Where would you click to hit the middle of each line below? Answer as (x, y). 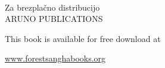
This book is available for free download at (83, 38)
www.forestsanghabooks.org (55, 58)
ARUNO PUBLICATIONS (54, 19)
